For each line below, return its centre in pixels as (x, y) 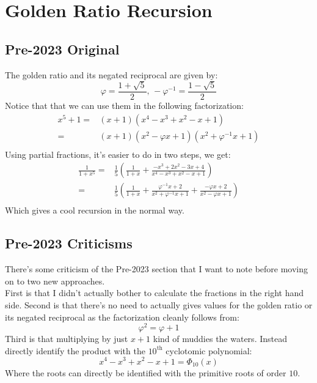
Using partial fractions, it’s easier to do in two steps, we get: (118, 154)
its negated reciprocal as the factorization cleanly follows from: (122, 317)
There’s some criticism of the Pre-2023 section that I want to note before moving (157, 269)
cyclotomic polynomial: (209, 350)
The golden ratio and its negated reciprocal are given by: (111, 74)
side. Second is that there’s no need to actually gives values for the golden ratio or (159, 304)
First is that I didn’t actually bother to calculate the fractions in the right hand (155, 293)
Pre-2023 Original (62, 49)
